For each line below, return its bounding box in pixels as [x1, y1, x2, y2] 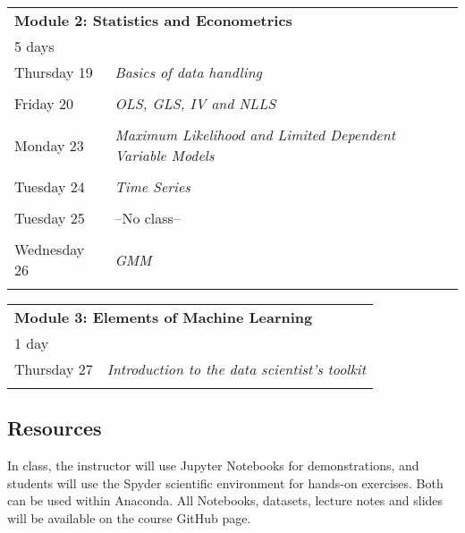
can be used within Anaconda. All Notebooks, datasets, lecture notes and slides [7, 491, 444, 510]
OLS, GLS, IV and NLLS [114, 93, 276, 114]
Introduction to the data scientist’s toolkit [106, 359, 367, 379]
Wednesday [14, 239, 85, 259]
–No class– [114, 207, 181, 228]
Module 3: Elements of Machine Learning [14, 307, 313, 327]
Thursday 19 [14, 62, 93, 82]
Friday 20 [14, 93, 74, 114]
